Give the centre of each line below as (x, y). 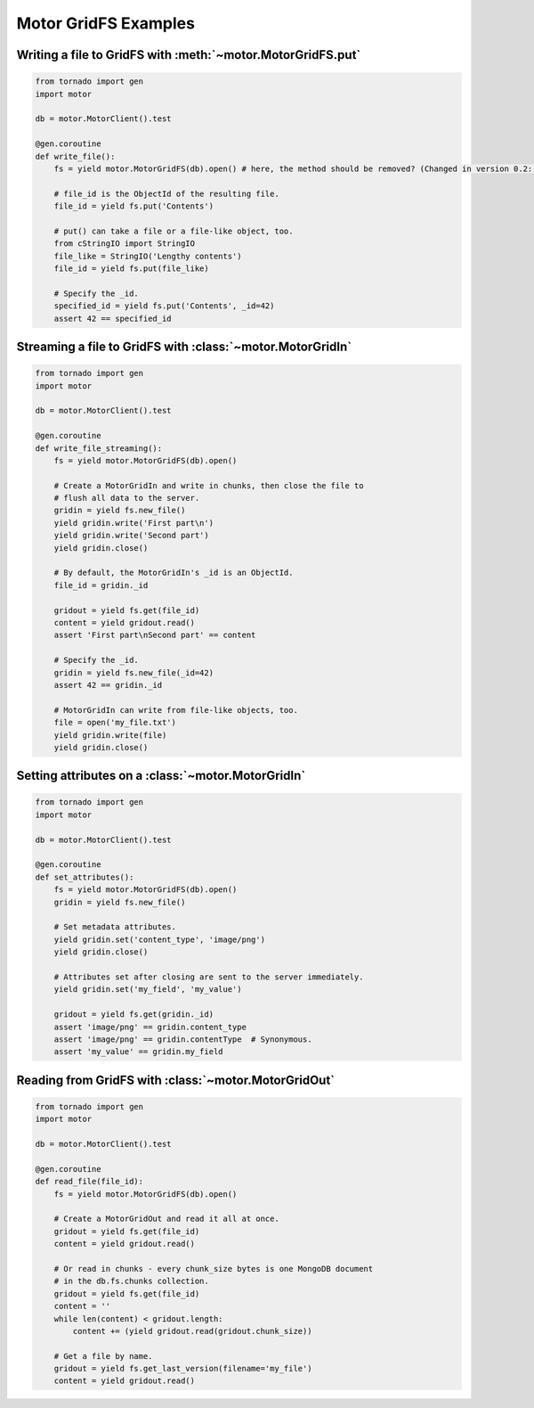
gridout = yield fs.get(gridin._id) (133, 1015)
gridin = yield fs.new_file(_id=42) (133, 672)
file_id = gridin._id (101, 585)
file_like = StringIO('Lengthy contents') (148, 256)
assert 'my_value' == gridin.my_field (138, 1052)
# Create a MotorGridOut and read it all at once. (166, 1219)
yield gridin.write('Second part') (131, 536)
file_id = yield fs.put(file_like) (131, 269)
